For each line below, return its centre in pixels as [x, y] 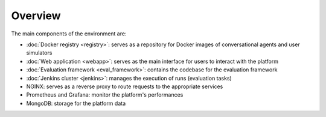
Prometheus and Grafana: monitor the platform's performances [105, 95]
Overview [36, 16]
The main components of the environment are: [69, 34]
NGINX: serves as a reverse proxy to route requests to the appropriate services [125, 86]
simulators [39, 53]
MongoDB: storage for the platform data [76, 103]
